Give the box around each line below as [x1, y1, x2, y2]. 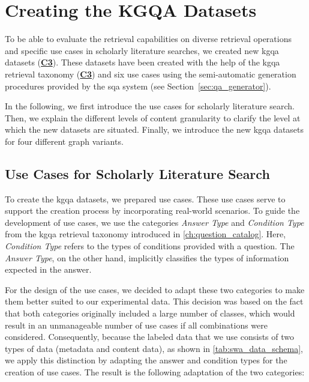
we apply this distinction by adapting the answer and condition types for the [5, 354, 287, 366]
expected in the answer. [5, 263, 92, 276]
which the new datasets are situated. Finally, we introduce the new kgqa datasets [5, 123, 304, 136]
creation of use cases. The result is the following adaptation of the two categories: [5, 365, 305, 378]
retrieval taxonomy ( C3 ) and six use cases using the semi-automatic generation [5, 67, 296, 80]
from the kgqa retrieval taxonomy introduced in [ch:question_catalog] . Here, [5, 228, 286, 240]
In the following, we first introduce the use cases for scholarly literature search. [5, 100, 295, 112]
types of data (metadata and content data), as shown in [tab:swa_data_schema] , [5, 342, 304, 354]
